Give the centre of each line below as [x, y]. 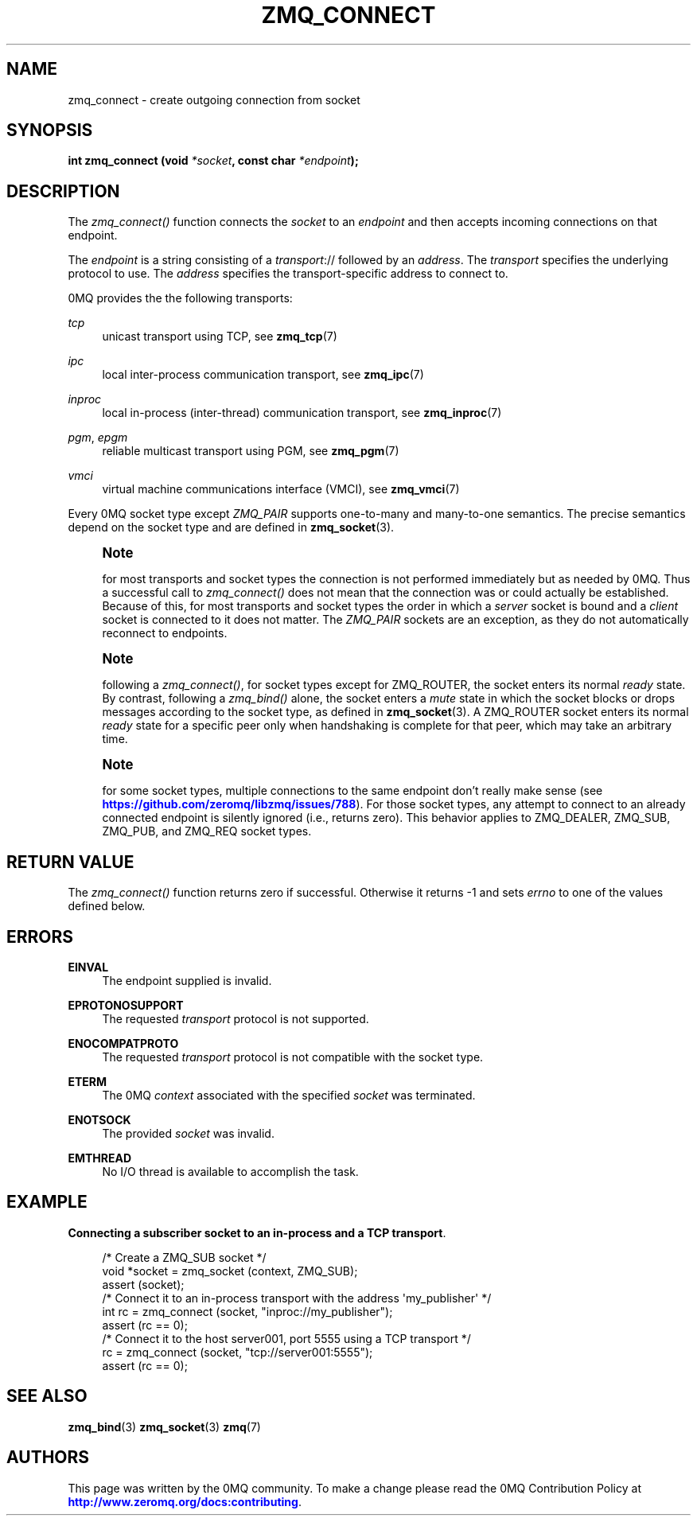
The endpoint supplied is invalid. [187, 980]
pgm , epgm [98, 438]
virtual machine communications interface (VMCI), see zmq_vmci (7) [281, 489]
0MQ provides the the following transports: [180, 298]
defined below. [107, 906]
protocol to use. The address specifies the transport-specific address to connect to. [288, 274]
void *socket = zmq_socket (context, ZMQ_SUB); [230, 1271]
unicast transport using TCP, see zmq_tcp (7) [220, 337]
